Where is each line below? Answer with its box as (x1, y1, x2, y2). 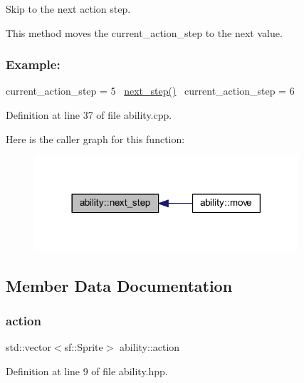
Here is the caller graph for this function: (6, 131, 185, 146)
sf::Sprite (64, 340, 103, 355)
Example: (6, 56, 61, 73)
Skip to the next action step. (6, 1, 131, 16)
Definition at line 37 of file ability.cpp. (6, 107, 172, 122)
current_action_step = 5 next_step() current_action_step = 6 (6, 83, 295, 98)
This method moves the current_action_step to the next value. (6, 25, 283, 40)
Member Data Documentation (6, 274, 233, 296)
